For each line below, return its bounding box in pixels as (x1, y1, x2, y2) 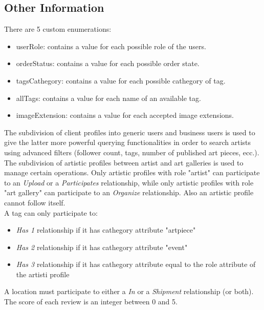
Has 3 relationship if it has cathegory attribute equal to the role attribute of (16, 259, 256, 270)
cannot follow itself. (4, 197, 65, 208)
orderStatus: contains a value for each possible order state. (16, 58, 200, 69)
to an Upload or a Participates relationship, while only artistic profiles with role (4, 177, 254, 188)
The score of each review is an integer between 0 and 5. (4, 296, 178, 307)
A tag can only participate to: (4, 207, 98, 218)
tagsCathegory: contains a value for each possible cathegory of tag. (16, 75, 226, 86)
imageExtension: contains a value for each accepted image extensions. (16, 110, 234, 120)
